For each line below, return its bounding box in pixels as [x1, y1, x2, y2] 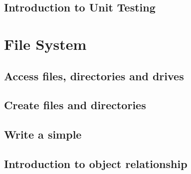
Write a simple [4, 127, 82, 142]
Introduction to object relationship [4, 156, 188, 171]
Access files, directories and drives [4, 68, 184, 83]
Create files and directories [4, 97, 146, 113]
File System [4, 33, 87, 54]
